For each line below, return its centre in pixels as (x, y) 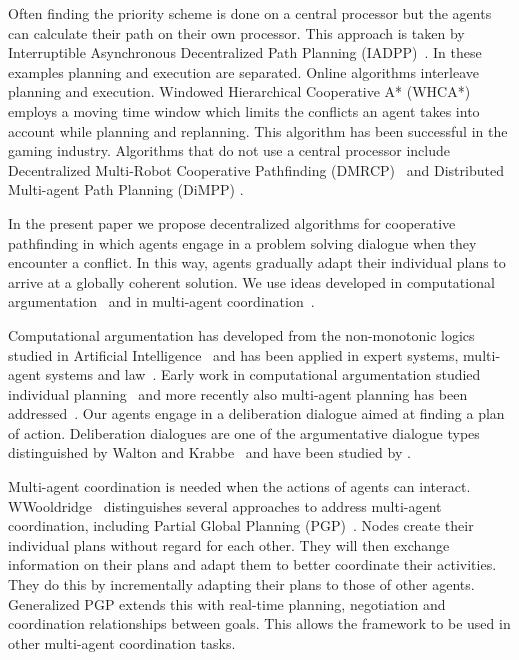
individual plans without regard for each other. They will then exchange (229, 544)
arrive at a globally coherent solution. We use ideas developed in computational (251, 281)
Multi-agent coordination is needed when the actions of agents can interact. (239, 486)
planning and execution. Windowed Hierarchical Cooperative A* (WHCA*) (239, 91)
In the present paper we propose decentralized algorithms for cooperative (232, 222)
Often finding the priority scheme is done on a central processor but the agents (250, 13)
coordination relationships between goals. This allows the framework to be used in (259, 623)
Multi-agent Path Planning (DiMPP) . (126, 189)
